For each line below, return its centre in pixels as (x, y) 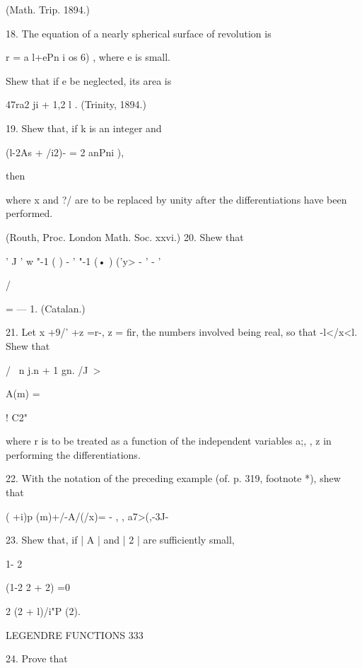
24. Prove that (37, 658)
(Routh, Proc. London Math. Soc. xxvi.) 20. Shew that (125, 236)
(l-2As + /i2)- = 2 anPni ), (65, 152)
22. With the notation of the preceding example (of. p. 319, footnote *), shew (173, 478)
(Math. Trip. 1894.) (48, 9)
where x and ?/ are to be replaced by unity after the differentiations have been (176, 199)
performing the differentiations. (73, 454)
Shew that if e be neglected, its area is (89, 80)
